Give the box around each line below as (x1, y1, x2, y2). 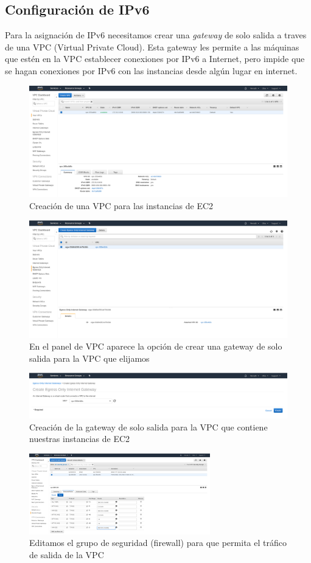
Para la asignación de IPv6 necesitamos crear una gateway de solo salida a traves (5, 29, 307, 41)
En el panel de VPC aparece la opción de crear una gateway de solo (29, 340, 282, 353)
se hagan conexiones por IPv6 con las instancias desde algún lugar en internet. (5, 64, 298, 77)
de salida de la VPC (29, 548, 104, 561)
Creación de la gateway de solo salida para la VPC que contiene (29, 420, 268, 433)
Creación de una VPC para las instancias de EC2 (29, 199, 214, 212)
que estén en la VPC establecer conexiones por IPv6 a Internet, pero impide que (5, 52, 305, 65)
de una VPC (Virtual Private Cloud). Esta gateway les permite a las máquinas (5, 40, 299, 53)
